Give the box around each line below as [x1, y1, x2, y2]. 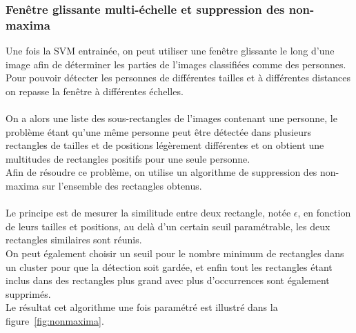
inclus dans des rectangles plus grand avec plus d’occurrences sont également [6, 273, 330, 287]
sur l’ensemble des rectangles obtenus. [42, 179, 202, 193]
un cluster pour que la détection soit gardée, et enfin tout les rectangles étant [6, 259, 333, 274]
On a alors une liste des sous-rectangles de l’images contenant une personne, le [6, 111, 337, 125]
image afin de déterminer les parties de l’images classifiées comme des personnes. [6, 57, 346, 71]
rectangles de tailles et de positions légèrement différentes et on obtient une [6, 138, 324, 152]
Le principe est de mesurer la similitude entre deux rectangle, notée [6, 205, 291, 220]
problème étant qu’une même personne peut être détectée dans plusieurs [6, 124, 311, 139]
